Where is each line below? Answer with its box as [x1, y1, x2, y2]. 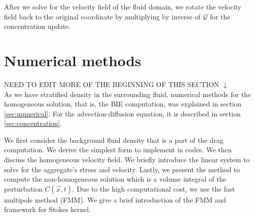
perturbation [4, 183, 43, 194]
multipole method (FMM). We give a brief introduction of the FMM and [4, 194, 226, 205]
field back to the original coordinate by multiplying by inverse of [4, 11, 200, 21]
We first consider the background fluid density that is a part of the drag [4, 134, 224, 145]
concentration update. [4, 21, 71, 31]
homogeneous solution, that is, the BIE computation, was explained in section [4, 99, 242, 109]
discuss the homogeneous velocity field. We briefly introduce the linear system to [4, 154, 250, 165]
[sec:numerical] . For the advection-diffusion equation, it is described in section [4, 108, 241, 118]
